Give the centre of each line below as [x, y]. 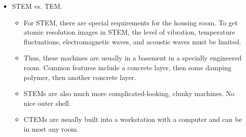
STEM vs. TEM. [37, 6]
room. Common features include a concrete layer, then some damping [127, 67]
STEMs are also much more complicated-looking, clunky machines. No [129, 93]
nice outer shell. [47, 103]
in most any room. [51, 128]
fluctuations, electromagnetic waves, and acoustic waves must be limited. [132, 41]
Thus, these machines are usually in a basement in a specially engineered [133, 58]
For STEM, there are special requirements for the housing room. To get [131, 22]
